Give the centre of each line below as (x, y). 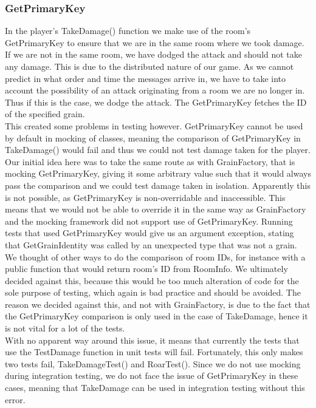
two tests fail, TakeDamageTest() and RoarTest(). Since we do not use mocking (153, 363)
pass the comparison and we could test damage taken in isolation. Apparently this (158, 185)
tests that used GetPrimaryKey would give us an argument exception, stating (149, 233)
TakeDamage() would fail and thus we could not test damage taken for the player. (158, 150)
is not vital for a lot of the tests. (65, 328)
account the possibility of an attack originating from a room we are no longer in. (155, 90)
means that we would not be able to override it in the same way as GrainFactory (156, 209)
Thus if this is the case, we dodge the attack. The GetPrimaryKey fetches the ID (156, 102)
